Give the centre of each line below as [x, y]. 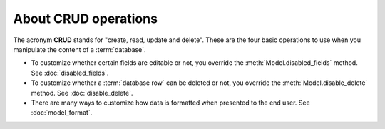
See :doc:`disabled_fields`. [70, 73]
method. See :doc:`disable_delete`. [82, 93]
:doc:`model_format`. [62, 113]
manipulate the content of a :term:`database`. [79, 49]
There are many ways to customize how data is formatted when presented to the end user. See [170, 103]
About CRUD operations [86, 19]
